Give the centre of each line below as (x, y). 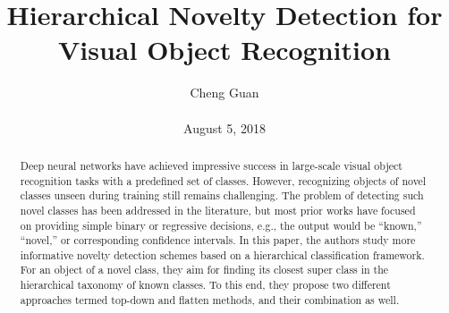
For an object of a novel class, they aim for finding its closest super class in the (204, 270)
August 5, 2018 (224, 127)
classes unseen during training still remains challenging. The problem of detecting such (222, 195)
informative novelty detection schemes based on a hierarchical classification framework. (222, 254)
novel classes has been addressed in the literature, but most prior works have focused (218, 210)
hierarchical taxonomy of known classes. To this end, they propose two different (205, 285)
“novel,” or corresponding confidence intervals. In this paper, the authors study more (218, 240)
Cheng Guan (224, 93)
